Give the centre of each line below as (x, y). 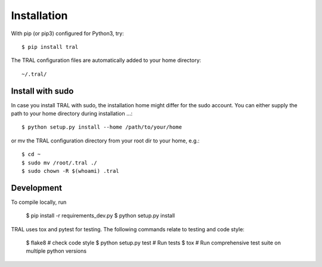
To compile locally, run (39, 202)
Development (37, 188)
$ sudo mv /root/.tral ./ (60, 163)
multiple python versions (56, 251)
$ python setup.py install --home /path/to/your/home (102, 127)
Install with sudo (42, 91)
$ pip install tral (50, 47)
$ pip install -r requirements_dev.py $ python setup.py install (100, 216)
